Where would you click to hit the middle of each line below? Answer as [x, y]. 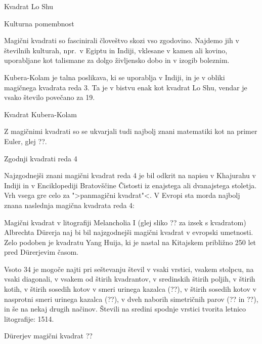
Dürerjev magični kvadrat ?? [48, 336]
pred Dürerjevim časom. [41, 252]
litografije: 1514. [29, 318]
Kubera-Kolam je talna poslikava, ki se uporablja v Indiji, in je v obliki [115, 77]
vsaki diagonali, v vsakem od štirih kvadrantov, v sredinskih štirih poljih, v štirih [130, 279]
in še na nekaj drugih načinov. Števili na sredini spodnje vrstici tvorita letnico [125, 309]
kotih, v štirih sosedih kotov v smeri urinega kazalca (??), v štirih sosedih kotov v [130, 289]
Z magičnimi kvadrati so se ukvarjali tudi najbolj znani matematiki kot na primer [131, 131]
